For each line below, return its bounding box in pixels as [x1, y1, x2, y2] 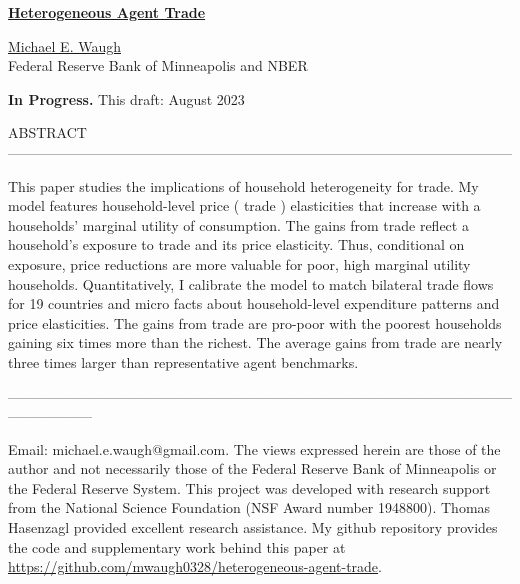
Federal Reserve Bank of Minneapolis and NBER [8, 55, 308, 76]
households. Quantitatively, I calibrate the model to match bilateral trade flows [8, 273, 494, 294]
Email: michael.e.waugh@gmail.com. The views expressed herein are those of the [8, 438, 501, 459]
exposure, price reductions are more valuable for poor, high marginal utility [8, 253, 471, 274]
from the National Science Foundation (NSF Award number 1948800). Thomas [8, 497, 491, 518]
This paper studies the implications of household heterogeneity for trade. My [8, 175, 479, 196]
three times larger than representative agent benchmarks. [8, 351, 359, 372]
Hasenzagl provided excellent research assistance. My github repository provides [8, 517, 498, 538]
